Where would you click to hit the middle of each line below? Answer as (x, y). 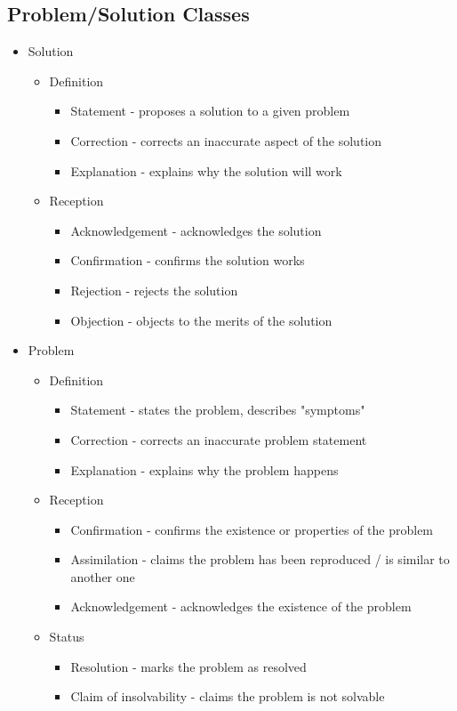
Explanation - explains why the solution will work (206, 170)
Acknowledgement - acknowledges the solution (196, 230)
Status (67, 637)
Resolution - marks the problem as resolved (188, 666)
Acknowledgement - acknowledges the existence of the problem (241, 606)
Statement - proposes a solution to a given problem (210, 111)
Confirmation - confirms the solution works (188, 260)
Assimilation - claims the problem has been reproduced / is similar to (260, 559)
